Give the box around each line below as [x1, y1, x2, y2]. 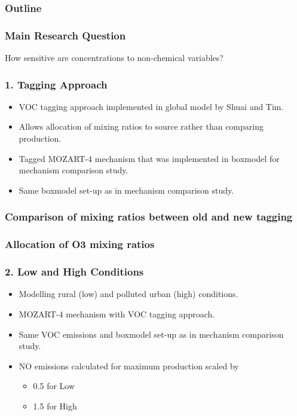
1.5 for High [33, 399, 77, 412]
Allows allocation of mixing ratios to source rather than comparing [19, 120, 264, 133]
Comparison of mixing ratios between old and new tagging [5, 209, 293, 224]
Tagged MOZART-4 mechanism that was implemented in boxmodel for [19, 152, 280, 164]
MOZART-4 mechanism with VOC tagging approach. [19, 307, 215, 320]
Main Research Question [5, 27, 126, 42]
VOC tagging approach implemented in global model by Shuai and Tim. [19, 100, 284, 112]
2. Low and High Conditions [5, 264, 144, 279]
